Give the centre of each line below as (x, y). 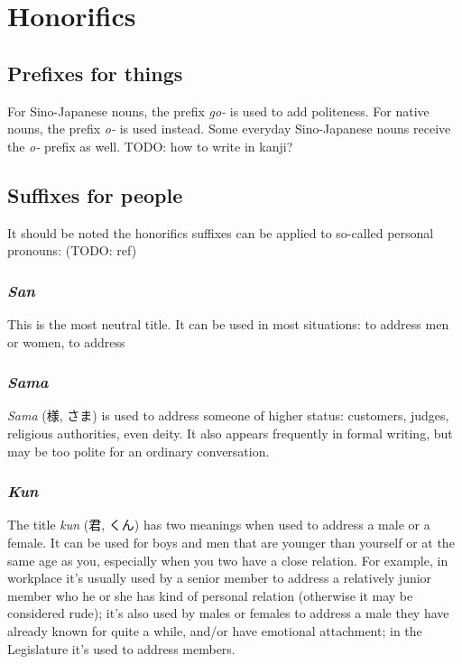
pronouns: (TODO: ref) (72, 250)
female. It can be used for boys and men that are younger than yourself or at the (231, 542)
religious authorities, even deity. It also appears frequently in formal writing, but (230, 433)
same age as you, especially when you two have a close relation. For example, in (228, 560)
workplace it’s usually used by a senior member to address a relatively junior (220, 578)
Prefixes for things (95, 73)
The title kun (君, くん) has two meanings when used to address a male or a (219, 525)
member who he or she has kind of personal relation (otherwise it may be (210, 595)
